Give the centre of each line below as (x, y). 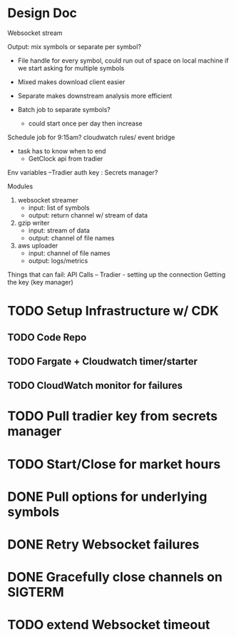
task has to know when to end (62, 151)
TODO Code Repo (47, 337)
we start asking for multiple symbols (71, 68)
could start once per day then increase (85, 123)
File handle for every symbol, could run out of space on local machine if (123, 60)
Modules (20, 186)
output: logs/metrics (58, 260)
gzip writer (34, 223)
